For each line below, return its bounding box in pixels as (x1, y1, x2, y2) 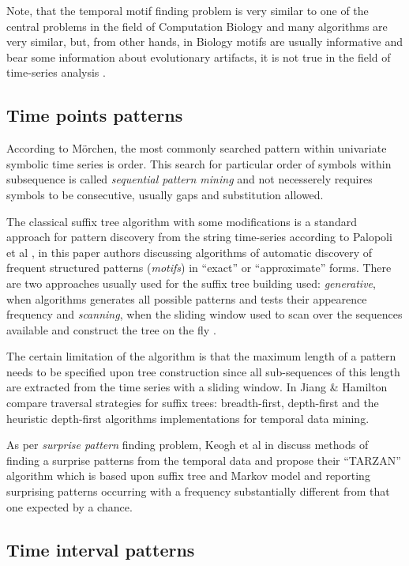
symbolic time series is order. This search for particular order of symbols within (6, 155, 392, 172)
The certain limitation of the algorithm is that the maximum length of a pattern (6, 348, 396, 364)
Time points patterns (6, 103, 183, 127)
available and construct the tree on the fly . (6, 321, 216, 338)
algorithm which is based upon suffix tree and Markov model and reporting (6, 467, 370, 484)
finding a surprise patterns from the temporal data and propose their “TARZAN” (6, 451, 401, 468)
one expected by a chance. (6, 498, 133, 515)
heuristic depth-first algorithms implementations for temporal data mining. (6, 409, 370, 426)
